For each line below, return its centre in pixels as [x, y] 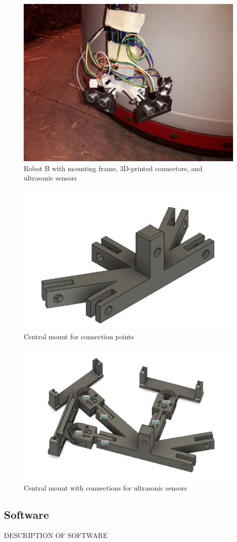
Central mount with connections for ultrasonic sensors [105, 487]
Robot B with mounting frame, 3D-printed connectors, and [113, 168]
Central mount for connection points [79, 337]
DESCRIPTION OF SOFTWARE [56, 535]
